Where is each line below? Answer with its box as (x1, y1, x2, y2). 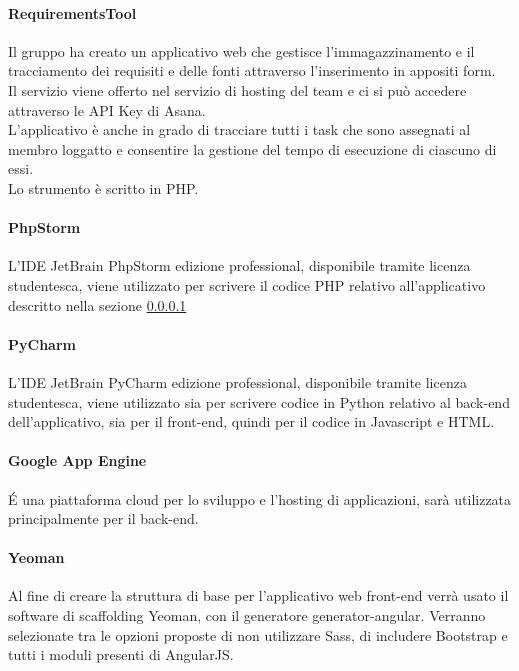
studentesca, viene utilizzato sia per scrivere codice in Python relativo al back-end (8, 391, 510, 412)
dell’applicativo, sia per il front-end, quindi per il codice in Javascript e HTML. (8, 411, 495, 432)
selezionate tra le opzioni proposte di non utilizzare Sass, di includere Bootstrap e (8, 624, 508, 645)
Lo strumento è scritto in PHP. (8, 177, 199, 198)
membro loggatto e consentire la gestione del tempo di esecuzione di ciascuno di (8, 138, 497, 159)
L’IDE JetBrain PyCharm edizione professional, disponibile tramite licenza (8, 371, 467, 392)
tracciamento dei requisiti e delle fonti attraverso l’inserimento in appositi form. (8, 60, 496, 81)
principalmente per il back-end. (8, 508, 199, 529)
